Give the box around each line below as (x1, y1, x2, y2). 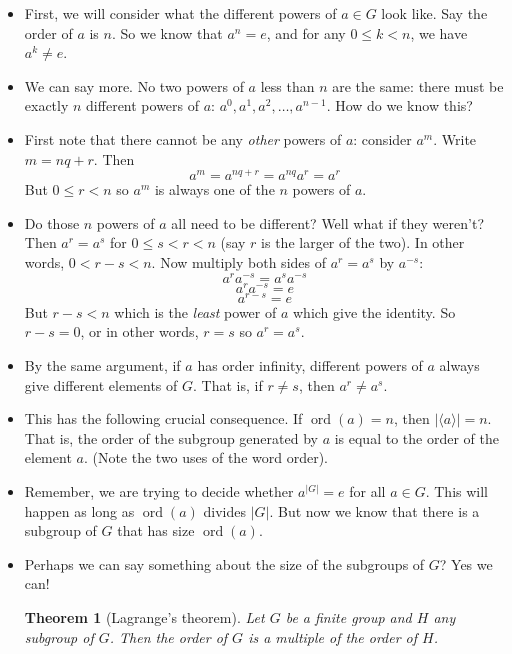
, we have (410, 22, 468, 43)
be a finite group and (285, 606, 412, 627)
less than (260, 75, 315, 96)
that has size (117, 520, 195, 541)
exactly (24, 95, 69, 116)
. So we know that (111, 22, 223, 43)
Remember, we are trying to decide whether (24, 481, 294, 501)
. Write (433, 128, 477, 149)
